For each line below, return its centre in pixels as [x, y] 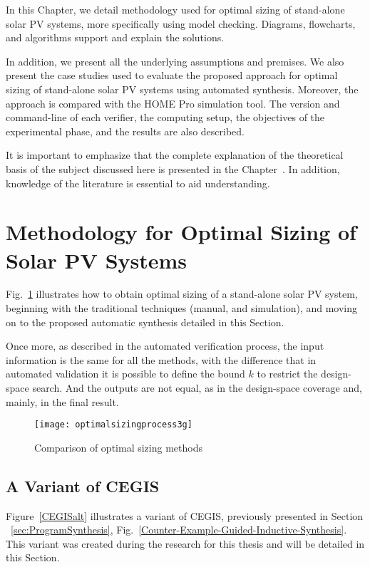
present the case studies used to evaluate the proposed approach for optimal [172, 75]
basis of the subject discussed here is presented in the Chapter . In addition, [173, 168]
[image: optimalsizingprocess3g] [113, 425]
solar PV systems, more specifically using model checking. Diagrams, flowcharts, [181, 23]
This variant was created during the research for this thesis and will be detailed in [185, 543]
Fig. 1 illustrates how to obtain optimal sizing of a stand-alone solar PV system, [182, 294]
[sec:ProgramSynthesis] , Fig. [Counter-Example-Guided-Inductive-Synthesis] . [179, 530]
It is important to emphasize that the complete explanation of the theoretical [175, 155]
